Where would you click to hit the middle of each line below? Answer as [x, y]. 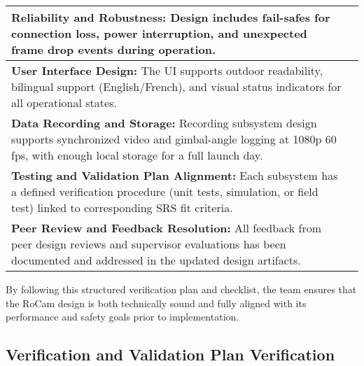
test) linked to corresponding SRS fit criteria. [122, 207]
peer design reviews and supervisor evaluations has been [149, 244]
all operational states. [64, 103]
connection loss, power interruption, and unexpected [159, 33]
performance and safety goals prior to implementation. [122, 317]
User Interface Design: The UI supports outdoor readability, [167, 70]
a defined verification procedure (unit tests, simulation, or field [165, 191]
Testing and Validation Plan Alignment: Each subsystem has [175, 175]
